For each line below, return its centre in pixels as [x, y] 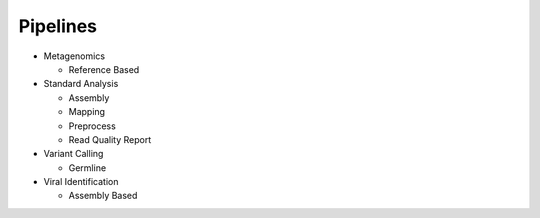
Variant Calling [73, 154]
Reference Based [104, 69]
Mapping [86, 112]
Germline [87, 167]
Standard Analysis [81, 84]
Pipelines [58, 26]
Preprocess [92, 126]
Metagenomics [74, 56]
